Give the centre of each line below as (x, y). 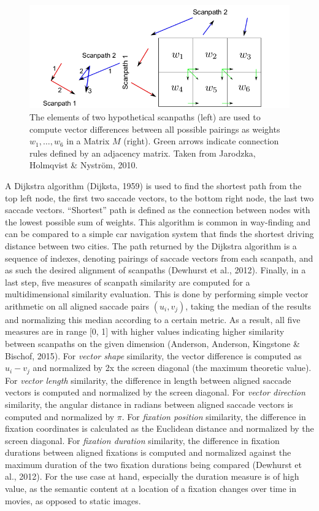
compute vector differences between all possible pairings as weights (155, 129)
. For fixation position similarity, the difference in (214, 416)
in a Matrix (88, 141)
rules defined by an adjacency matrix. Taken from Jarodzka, (143, 153)
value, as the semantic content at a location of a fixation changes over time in (151, 489)
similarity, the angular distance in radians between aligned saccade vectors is (149, 404)
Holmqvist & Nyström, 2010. (84, 165)
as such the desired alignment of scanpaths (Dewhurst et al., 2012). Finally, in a (156, 270)
